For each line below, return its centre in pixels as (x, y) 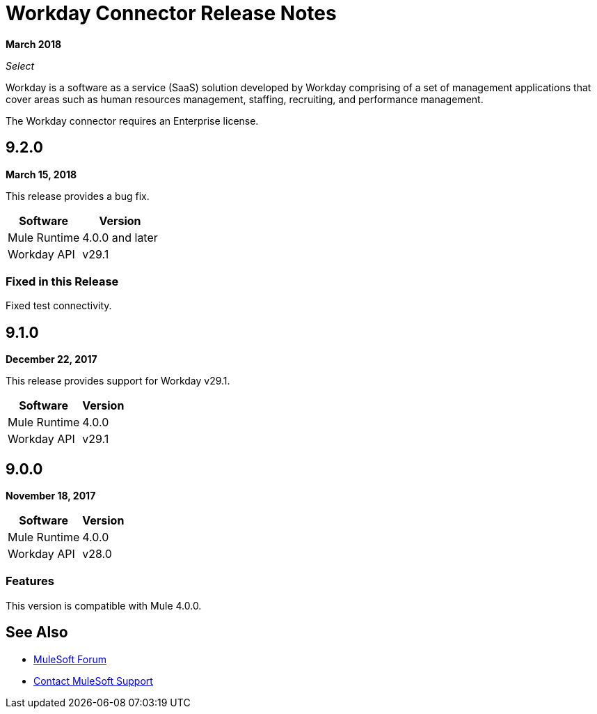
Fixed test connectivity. (59, 306)
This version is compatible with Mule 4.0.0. (104, 605)
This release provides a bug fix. (78, 196)
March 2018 (34, 44)
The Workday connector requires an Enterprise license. (132, 121)
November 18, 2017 (51, 496)
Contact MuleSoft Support (93, 681)
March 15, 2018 (41, 174)
